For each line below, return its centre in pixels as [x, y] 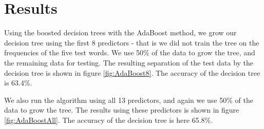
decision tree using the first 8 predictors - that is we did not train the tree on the [132, 42]
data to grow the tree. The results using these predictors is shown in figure [122, 110]
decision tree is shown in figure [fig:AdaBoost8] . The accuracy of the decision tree [132, 72]
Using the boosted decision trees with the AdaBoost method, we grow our [120, 33]
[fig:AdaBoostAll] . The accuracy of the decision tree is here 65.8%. [109, 120]
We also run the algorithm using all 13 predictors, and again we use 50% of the [129, 100]
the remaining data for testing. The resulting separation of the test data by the [129, 62]
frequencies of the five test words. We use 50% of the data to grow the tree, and [130, 52]
